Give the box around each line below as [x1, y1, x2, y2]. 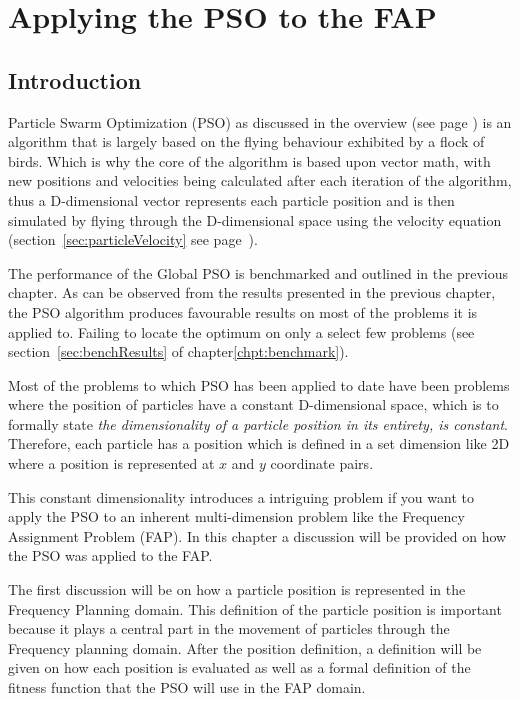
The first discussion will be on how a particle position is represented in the [8, 579, 466, 600]
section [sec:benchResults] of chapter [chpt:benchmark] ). [8, 341, 349, 362]
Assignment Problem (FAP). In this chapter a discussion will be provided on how [8, 525, 507, 546]
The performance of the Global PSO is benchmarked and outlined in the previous [8, 262, 508, 283]
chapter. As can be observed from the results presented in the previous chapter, [8, 282, 496, 303]
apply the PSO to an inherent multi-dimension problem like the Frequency [8, 506, 465, 527]
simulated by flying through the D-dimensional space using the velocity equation [8, 209, 502, 230]
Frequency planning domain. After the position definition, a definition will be [8, 637, 482, 658]
